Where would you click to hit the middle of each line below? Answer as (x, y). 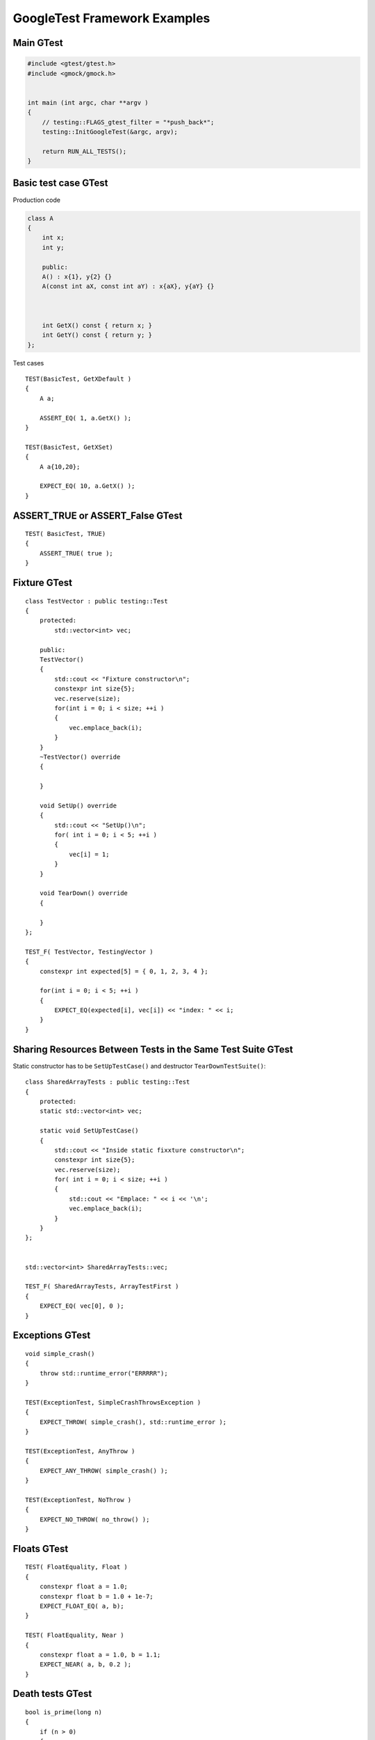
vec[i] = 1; (89, 854)
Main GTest (38, 43)
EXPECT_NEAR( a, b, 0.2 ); (85, 1664)
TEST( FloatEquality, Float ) (77, 1567)
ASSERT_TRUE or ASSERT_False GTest (98, 515)
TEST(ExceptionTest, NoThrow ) (78, 1500)
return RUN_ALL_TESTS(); (84, 151)
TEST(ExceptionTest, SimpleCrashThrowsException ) (113, 1402)
